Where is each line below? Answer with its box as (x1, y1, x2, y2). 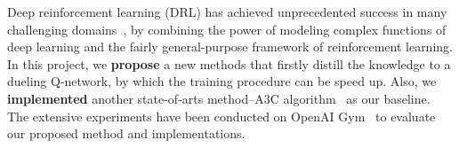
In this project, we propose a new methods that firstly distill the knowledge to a (7, 54, 451, 73)
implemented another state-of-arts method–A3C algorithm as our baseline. (7, 89, 431, 107)
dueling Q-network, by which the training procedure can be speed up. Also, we (7, 72, 437, 90)
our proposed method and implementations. (7, 124, 246, 143)
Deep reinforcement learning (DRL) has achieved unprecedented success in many (7, 3, 447, 20)
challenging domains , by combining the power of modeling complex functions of (7, 19, 447, 38)
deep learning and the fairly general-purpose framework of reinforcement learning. (7, 37, 453, 56)
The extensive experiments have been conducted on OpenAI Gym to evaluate (7, 106, 436, 125)
